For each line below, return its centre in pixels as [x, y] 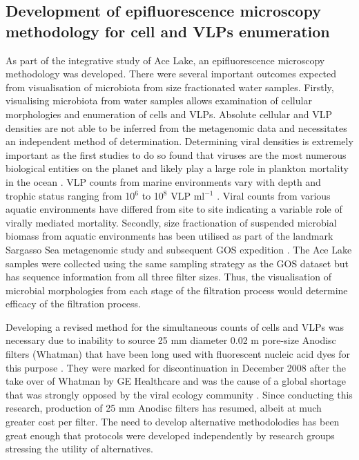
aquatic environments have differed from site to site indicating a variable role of [174, 209]
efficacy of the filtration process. [73, 304]
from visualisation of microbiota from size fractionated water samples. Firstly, [170, 87]
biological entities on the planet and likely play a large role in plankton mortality [177, 168]
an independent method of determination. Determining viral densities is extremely [179, 141]
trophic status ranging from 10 [70, 195]
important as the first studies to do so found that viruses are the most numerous [176, 154]
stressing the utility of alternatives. [79, 449]
